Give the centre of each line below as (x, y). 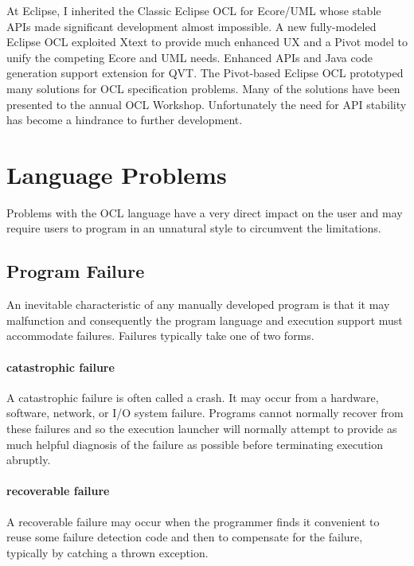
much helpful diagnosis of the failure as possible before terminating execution (195, 444)
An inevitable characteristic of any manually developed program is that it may (198, 304)
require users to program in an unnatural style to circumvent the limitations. (194, 228)
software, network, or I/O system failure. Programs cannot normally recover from (205, 413)
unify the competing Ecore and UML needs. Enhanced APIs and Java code (190, 57)
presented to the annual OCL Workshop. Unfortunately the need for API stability (207, 104)
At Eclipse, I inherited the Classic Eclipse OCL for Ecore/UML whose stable (194, 10)
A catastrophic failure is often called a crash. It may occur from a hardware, (193, 397)
